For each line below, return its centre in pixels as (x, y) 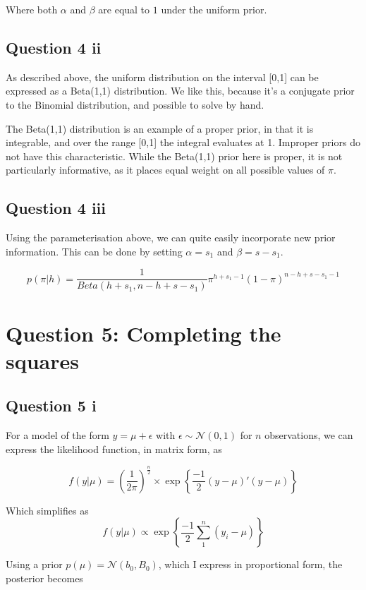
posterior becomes (44, 578)
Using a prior (34, 564)
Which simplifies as (47, 510)
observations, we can (309, 435)
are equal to (124, 9)
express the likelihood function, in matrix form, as (114, 448)
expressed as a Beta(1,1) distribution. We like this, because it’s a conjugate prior (180, 91)
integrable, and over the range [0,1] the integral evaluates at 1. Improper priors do (183, 142)
